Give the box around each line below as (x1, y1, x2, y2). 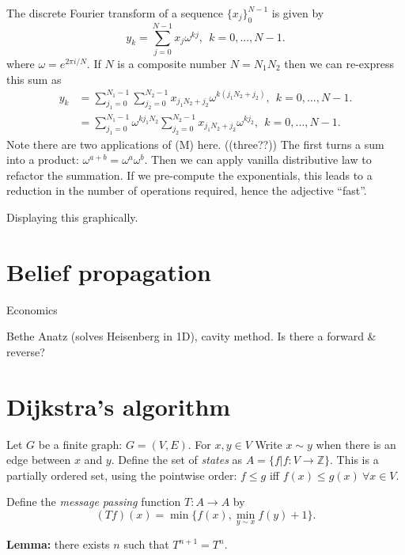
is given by (271, 5, 324, 21)
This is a (336, 451, 379, 468)
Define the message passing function (6, 493, 181, 510)
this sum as (6, 70, 62, 87)
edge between (6, 451, 71, 468)
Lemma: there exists (6, 536, 110, 553)
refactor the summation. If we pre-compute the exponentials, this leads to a (6, 166, 373, 183)
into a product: (6, 151, 79, 168)
